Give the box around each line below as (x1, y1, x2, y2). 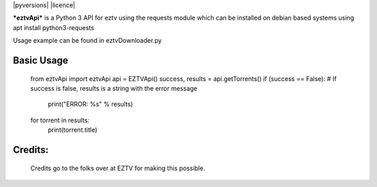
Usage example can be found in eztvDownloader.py (13, 36, 162, 45)
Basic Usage (13, 54, 68, 66)
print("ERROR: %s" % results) (47, 100, 133, 108)
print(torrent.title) (47, 126, 98, 134)
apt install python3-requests (13, 23, 94, 31)
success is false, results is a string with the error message (30, 84, 198, 92)
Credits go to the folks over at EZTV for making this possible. (30, 164, 205, 172)
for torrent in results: (30, 116, 90, 124)
